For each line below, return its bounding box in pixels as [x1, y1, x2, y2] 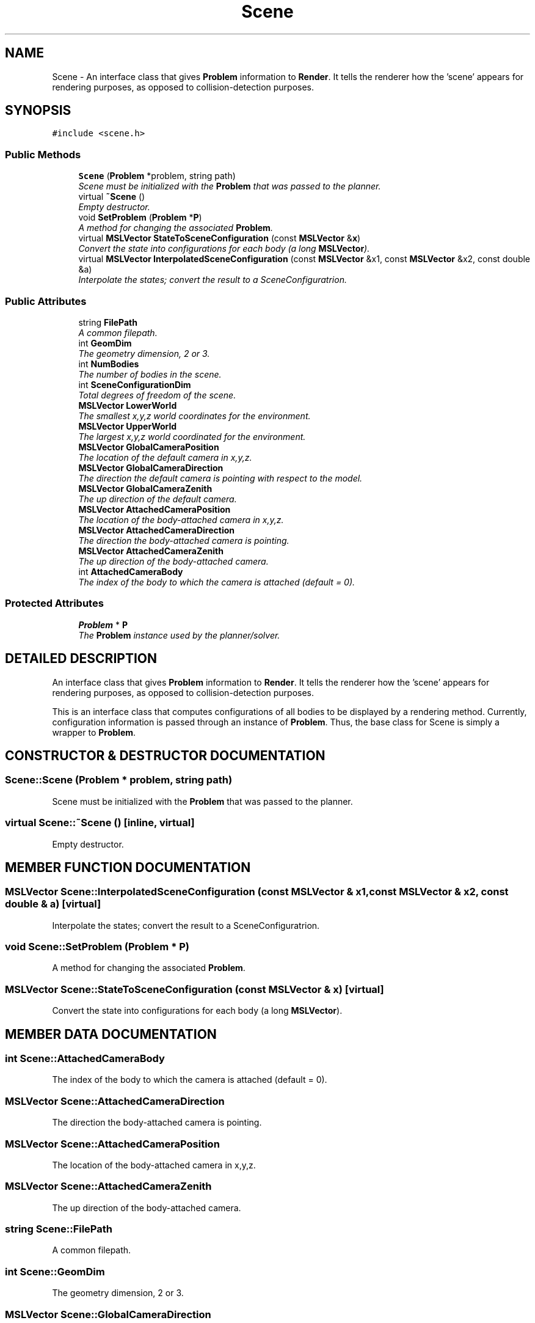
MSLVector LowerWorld [78, 400, 177, 411]
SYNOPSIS [5, 103, 71, 119]
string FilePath [78, 317, 137, 328]
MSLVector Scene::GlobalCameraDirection [5, 1308, 211, 1321]
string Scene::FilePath [5, 1223, 112, 1236]
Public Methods [5, 148, 81, 161]
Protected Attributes [5, 597, 104, 610]
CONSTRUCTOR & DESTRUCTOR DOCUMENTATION [5, 747, 326, 763]
